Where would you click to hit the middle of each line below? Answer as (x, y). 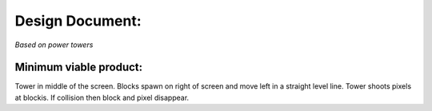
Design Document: (78, 21)
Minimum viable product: (79, 67)
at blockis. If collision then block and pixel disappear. (102, 97)
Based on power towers (54, 45)
